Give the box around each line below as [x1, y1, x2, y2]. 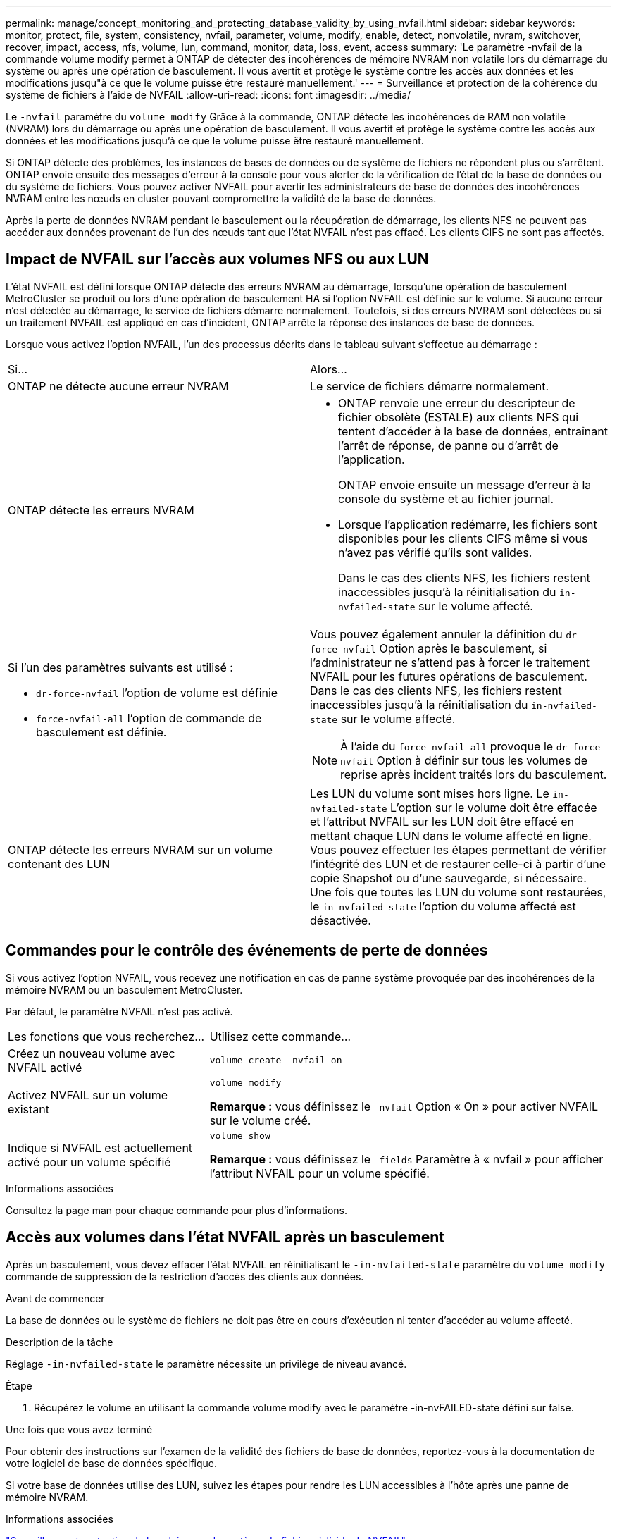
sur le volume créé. [209, 1113, 311, 1127]
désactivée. [310, 913, 371, 927]
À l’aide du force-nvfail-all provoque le [340, 738, 554, 753]
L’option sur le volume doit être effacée [390, 800, 597, 815]
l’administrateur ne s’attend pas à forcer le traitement [310, 655, 590, 669]
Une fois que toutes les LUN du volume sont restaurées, [310, 884, 606, 899]
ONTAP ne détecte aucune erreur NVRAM [8, 378, 229, 393]
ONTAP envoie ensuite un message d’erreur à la [338, 477, 592, 492]
